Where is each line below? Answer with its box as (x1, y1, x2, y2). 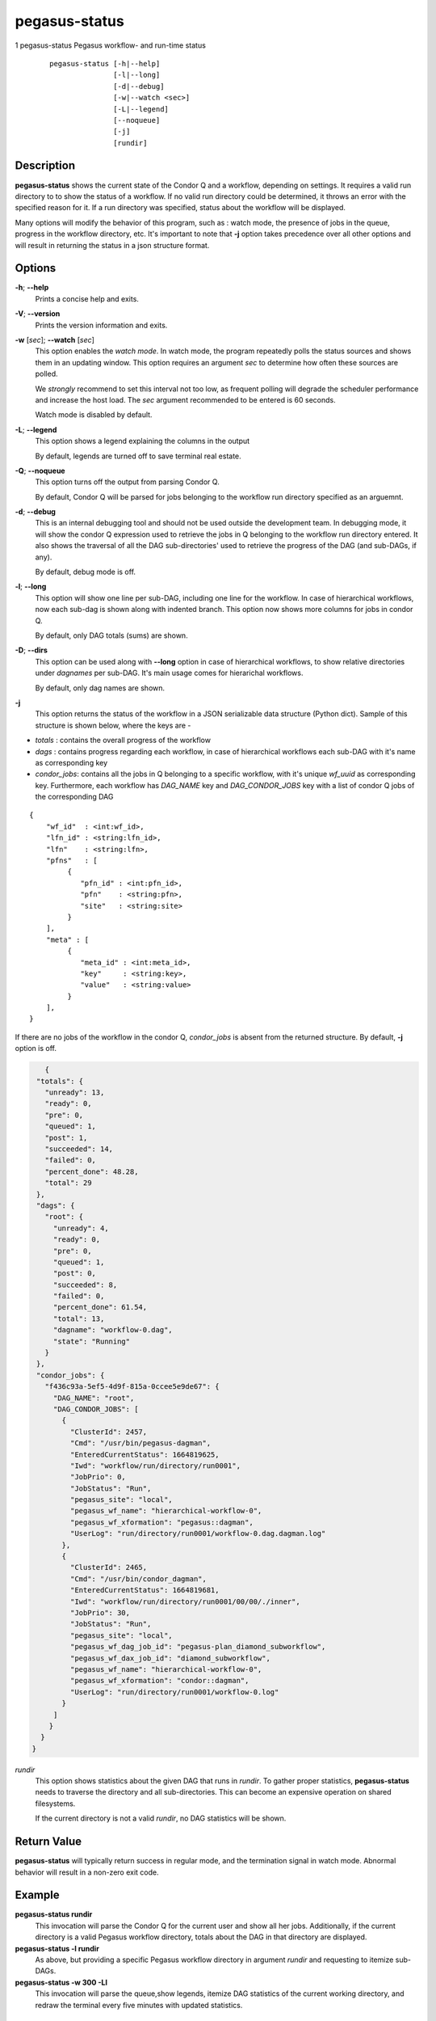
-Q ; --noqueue (15, 466, 65, 475)
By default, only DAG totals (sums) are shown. (35, 631, 189, 640)
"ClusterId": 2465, (69, 1563, 148, 1572)
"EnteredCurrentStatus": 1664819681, (69, 1585, 220, 1595)
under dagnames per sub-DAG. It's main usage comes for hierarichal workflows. (35, 668, 304, 678)
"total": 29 (44, 1179, 92, 1188)
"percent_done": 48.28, (44, 1167, 139, 1176)
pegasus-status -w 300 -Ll (15, 1977, 108, 1987)
